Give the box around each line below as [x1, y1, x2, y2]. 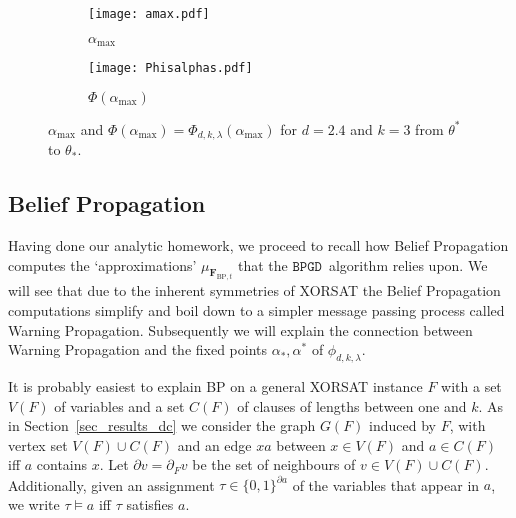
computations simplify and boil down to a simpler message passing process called [8, 299, 505, 320]
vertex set [8, 434, 68, 455]
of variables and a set [54, 395, 185, 416]
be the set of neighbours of [192, 454, 356, 475]
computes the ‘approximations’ [8, 254, 197, 275]
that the [238, 254, 288, 275]
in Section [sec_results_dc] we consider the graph [8, 415, 316, 436]
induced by [369, 415, 436, 436]
